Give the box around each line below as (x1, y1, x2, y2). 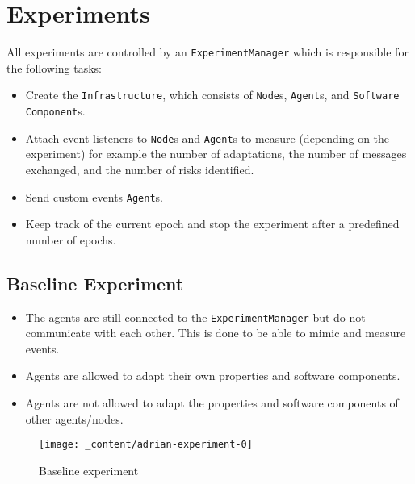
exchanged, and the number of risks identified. (25, 161, 254, 177)
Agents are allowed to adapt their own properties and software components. (25, 367, 400, 384)
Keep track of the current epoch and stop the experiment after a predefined (25, 215, 400, 232)
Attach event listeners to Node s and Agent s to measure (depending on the (25, 129, 390, 146)
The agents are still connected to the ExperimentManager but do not (25, 308, 366, 325)
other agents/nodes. (25, 410, 124, 427)
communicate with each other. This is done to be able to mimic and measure (25, 324, 406, 341)
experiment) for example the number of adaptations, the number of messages (25, 145, 407, 162)
